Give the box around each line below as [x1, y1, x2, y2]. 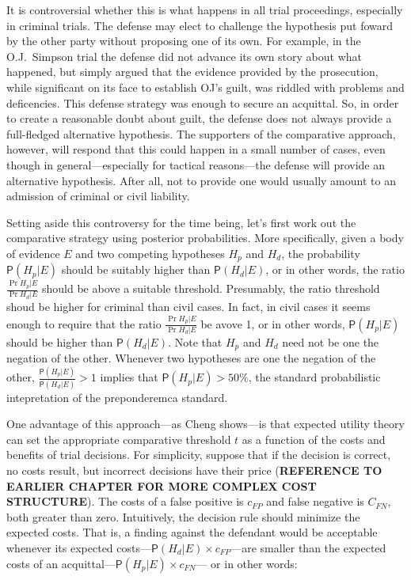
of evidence [6, 245, 60, 261]
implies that [100, 369, 158, 385]
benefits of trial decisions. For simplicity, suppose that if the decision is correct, [6, 446, 391, 463]
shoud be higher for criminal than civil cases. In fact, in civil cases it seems [6, 298, 371, 315]
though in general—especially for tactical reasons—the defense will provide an [6, 156, 386, 172]
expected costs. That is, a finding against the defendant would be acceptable [6, 524, 378, 540]
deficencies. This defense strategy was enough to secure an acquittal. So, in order [6, 94, 399, 111]
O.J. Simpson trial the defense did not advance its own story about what [6, 47, 362, 64]
